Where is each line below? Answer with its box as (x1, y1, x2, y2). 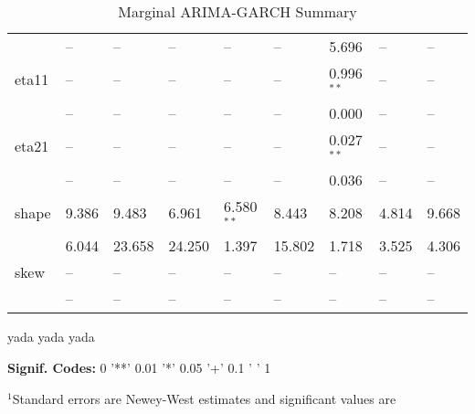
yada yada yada (7, 327, 95, 346)
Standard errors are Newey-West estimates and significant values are (12, 388, 396, 408)
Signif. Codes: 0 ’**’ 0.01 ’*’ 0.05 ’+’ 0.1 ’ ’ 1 (7, 357, 271, 377)
